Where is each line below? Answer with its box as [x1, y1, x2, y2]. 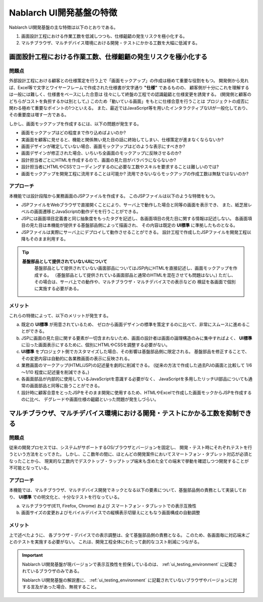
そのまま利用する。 [29, 236, 68, 242]
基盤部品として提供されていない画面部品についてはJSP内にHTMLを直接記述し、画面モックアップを [34, 265, 233, 271]
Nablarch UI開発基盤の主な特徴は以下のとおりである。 [9, 24, 118, 30]
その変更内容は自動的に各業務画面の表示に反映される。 [21, 356, 132, 361]
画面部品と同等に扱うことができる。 [29, 383, 102, 389]
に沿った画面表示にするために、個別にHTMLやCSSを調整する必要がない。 [21, 342, 170, 348]
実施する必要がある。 [38, 285, 81, 292]
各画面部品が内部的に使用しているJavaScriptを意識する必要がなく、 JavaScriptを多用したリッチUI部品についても [21, 376, 248, 382]
